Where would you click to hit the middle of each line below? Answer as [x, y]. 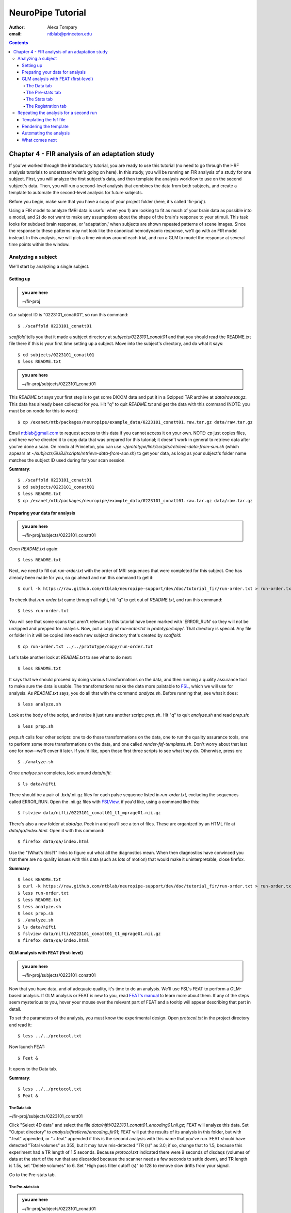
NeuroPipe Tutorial [48, 13]
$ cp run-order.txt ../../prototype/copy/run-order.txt [85, 646]
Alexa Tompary [62, 27]
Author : [17, 27]
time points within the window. [39, 244]
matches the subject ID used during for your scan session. [67, 460]
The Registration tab [46, 106]
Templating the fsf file [44, 119]
